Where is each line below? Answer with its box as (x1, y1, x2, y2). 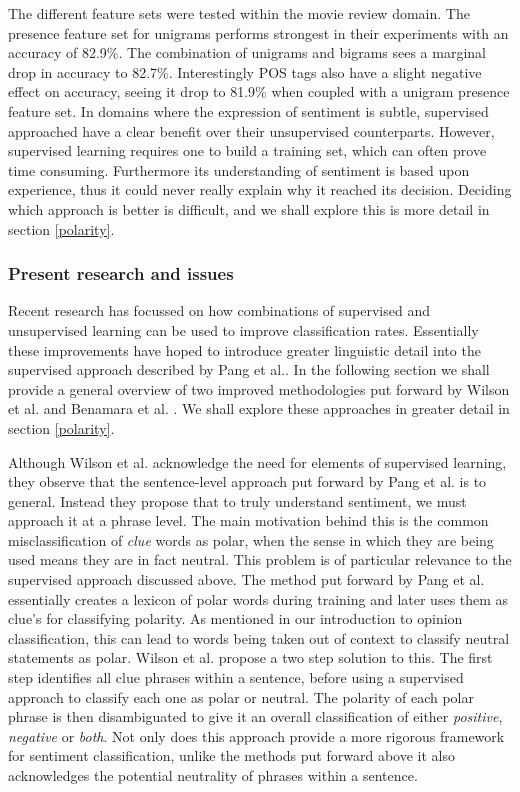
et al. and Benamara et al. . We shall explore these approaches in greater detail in (8, 398, 510, 419)
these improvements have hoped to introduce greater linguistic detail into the (8, 339, 481, 360)
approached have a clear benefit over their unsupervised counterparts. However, (8, 120, 495, 141)
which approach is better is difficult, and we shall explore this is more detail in (8, 198, 490, 219)
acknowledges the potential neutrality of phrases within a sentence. (8, 765, 418, 785)
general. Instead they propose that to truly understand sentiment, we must (8, 490, 467, 511)
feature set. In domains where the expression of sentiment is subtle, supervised (8, 100, 489, 121)
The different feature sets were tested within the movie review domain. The (8, 3, 470, 23)
